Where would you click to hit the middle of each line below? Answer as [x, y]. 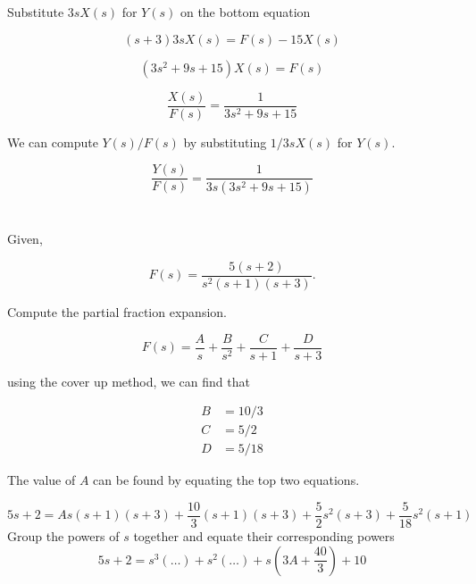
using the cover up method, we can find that [129, 381]
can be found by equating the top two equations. [226, 480]
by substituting [225, 142]
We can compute [53, 142]
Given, [25, 239]
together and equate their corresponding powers [264, 536]
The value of [42, 480]
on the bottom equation [245, 12]
